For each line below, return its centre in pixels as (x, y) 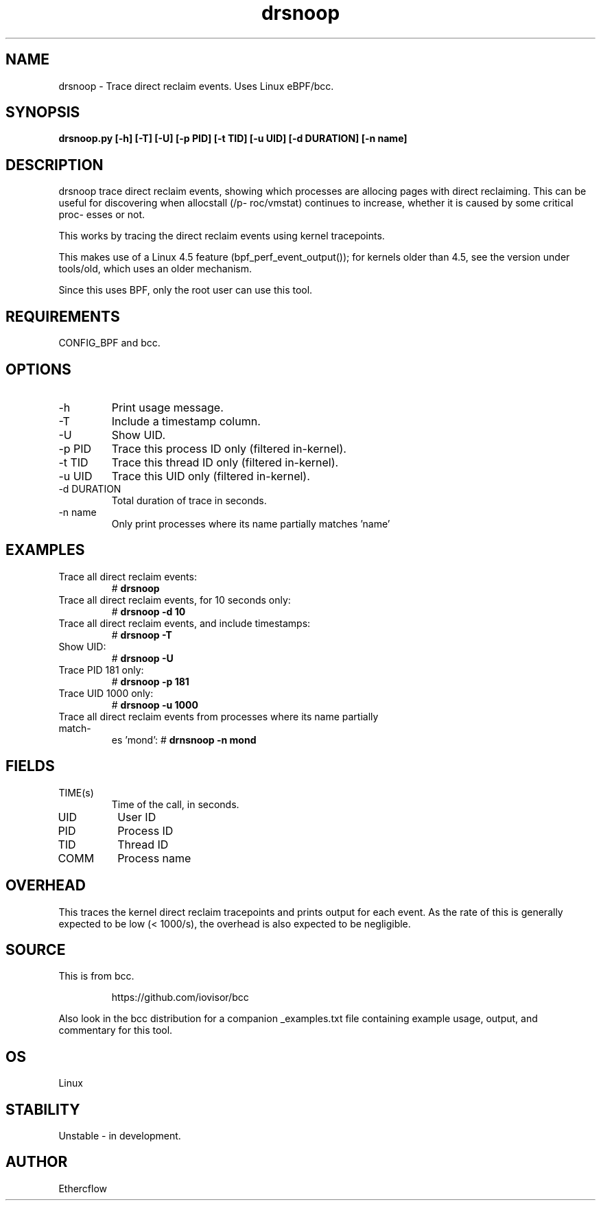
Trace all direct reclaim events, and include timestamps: (185, 623)
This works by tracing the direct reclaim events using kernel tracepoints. (222, 236)
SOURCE (36, 949)
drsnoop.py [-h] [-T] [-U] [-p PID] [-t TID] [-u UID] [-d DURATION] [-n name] (233, 139)
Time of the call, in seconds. (175, 804)
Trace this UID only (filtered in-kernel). (211, 476)
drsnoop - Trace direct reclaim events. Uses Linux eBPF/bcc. (196, 86)
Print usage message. (167, 407)
